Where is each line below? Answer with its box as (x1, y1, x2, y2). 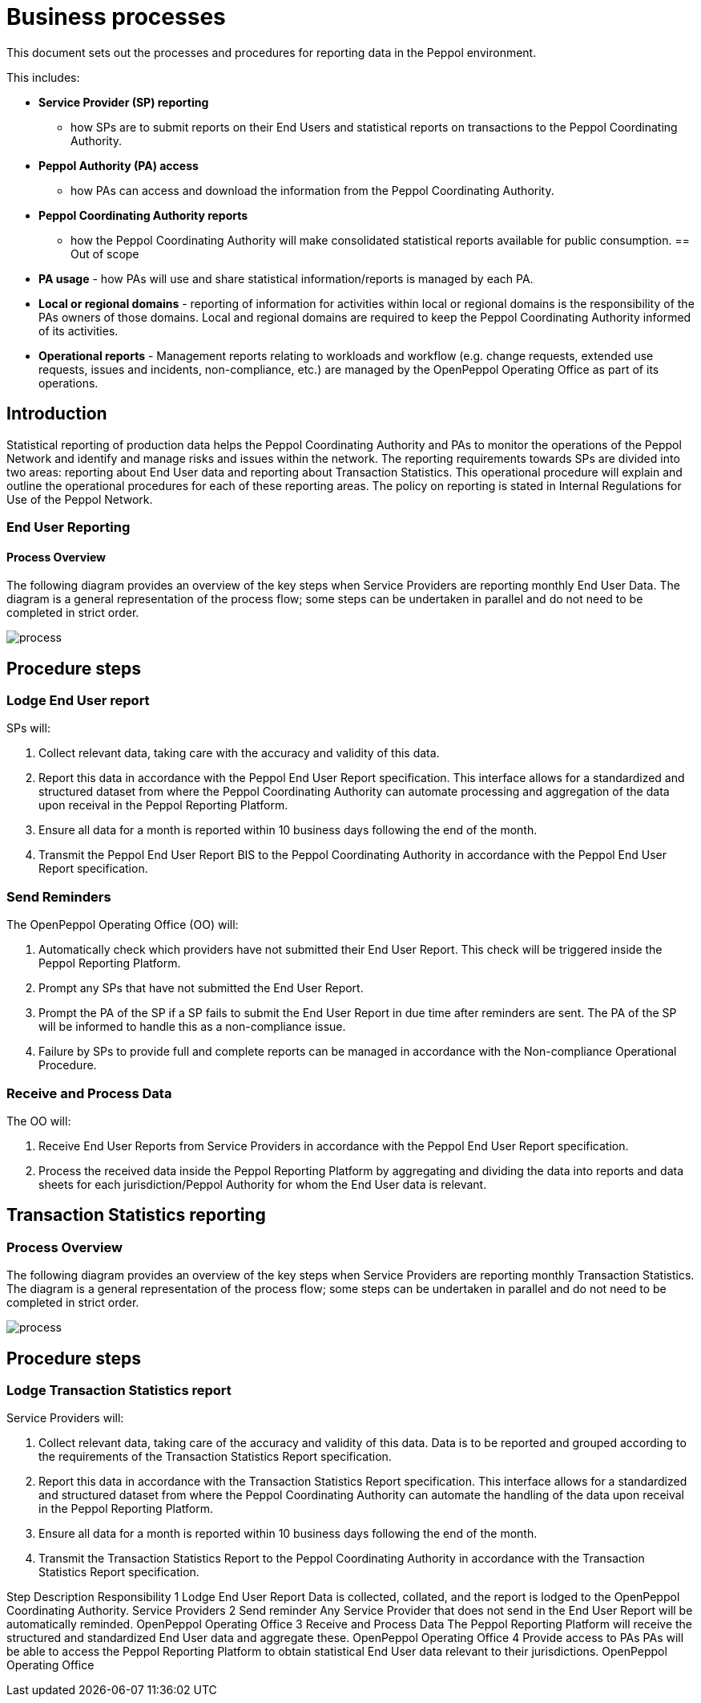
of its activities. (38, 323, 119, 338)
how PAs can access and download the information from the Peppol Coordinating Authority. (71, 183, 554, 197)
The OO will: (6, 1113, 71, 1128)
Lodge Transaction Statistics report (6, 1381, 232, 1398)
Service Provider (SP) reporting (38, 95, 209, 109)
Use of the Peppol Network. (6, 492, 153, 506)
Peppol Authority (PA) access (38, 158, 199, 172)
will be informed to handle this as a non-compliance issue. (38, 1020, 346, 1034)
